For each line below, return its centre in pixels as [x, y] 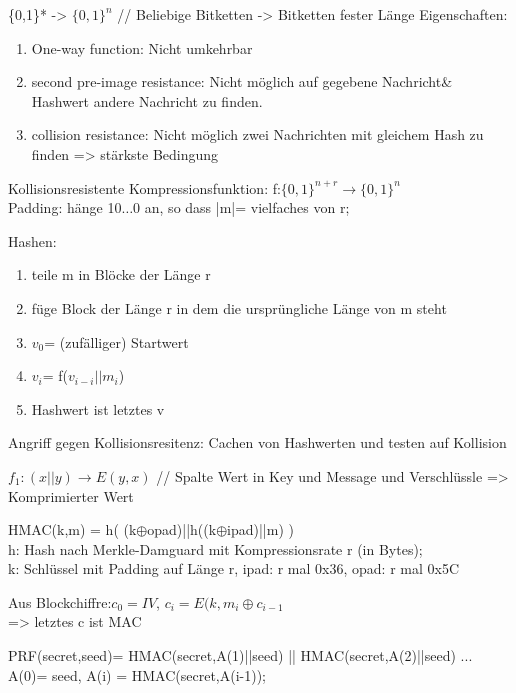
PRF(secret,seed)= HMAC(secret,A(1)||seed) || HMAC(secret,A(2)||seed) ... [240, 655]
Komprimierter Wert [71, 495]
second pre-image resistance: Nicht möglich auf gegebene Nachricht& [242, 81]
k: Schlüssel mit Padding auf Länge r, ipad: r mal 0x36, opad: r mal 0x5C [234, 568]
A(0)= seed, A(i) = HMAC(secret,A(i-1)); [137, 674]
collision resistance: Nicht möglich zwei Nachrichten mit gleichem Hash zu [257, 134]
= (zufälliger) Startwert [116, 341]
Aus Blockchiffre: [60, 601]
